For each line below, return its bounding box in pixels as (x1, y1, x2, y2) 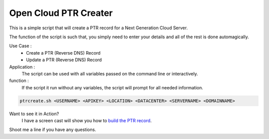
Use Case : (9, 43, 32, 49)
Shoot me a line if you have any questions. (9, 127, 97, 133)
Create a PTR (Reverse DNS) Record (26, 50, 101, 56)
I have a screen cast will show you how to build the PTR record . (21, 118, 152, 124)
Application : (9, 64, 35, 69)
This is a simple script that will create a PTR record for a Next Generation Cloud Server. (9, 25, 188, 31)
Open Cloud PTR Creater (9, 7, 113, 18)
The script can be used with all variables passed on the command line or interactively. (21, 70, 198, 76)
